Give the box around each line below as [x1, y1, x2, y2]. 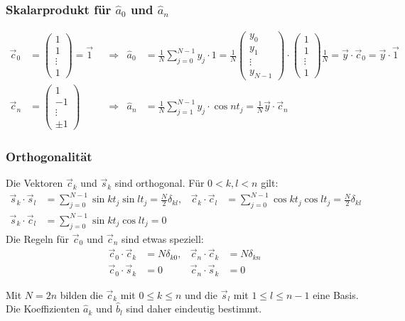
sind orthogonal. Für [114, 175, 205, 190]
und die [185, 287, 217, 302]
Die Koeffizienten [6, 301, 80, 316]
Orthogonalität [6, 147, 92, 165]
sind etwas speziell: [121, 231, 204, 246]
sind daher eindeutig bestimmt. [126, 301, 262, 316]
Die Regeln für [6, 231, 70, 246]
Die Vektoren [6, 175, 63, 190]
